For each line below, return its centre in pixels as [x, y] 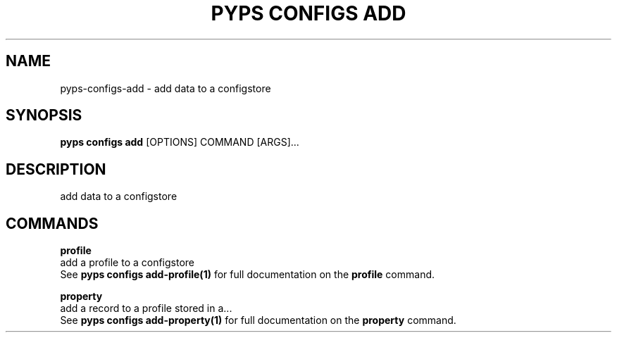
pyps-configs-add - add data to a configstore [166, 88]
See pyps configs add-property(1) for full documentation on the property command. [258, 320]
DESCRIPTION [56, 169]
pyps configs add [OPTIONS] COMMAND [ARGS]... [180, 142]
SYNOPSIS [44, 115]
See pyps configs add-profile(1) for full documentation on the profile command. [248, 275]
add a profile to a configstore [127, 263]
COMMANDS [52, 223]
